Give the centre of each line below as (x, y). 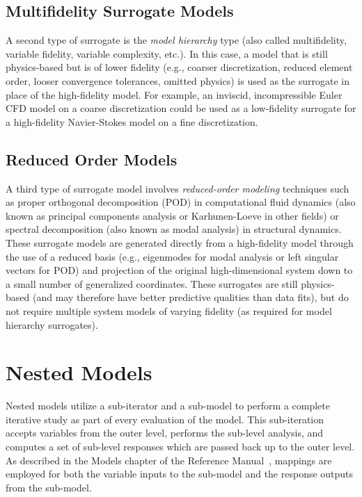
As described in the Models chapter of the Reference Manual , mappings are (169, 460)
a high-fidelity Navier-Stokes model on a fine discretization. (132, 121)
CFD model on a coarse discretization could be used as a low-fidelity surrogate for (181, 108)
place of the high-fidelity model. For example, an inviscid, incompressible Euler (174, 94)
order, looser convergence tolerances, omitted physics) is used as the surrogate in (178, 80)
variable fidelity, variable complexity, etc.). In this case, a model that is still (167, 53)
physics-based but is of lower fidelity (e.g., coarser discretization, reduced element (179, 67)
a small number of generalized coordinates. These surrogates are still (152, 283)
